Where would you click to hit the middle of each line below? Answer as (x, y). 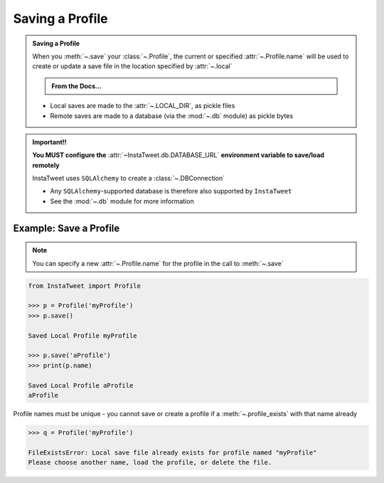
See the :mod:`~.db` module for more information (122, 201)
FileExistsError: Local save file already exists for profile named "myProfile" (172, 452)
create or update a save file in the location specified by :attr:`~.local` (132, 66)
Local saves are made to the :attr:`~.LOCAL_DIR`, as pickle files (143, 106)
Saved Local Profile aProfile (81, 385)
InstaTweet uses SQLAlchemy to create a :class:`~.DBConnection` (129, 179)
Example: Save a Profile (66, 228)
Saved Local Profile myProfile (83, 335)
